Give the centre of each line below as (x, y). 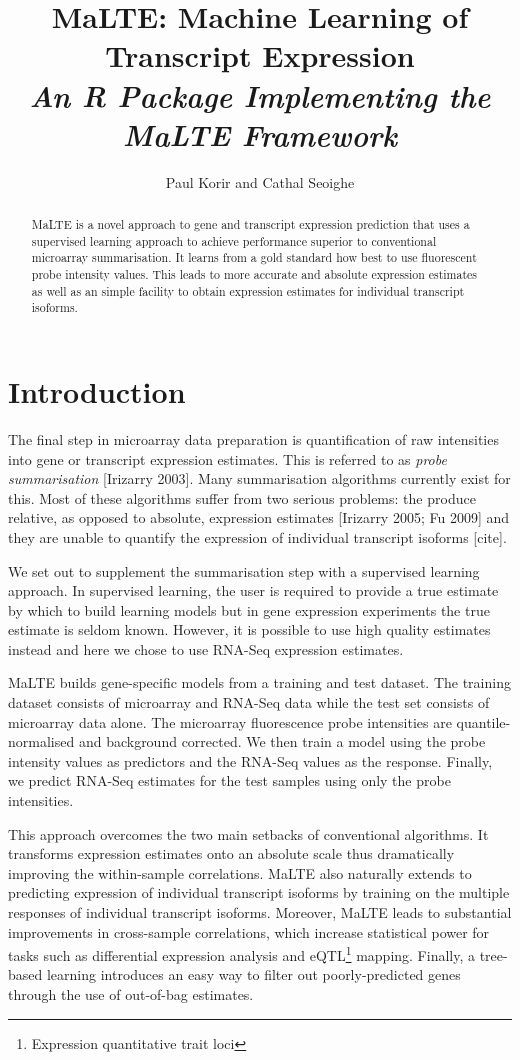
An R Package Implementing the (260, 95)
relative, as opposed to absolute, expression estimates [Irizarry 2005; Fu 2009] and (259, 517)
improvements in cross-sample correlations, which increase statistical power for (249, 931)
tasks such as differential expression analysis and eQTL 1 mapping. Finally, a (241, 953)
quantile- (483, 721)
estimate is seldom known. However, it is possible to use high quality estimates (249, 629)
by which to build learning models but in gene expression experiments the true (249, 609)
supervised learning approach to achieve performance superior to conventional (234, 240)
